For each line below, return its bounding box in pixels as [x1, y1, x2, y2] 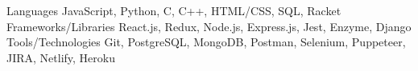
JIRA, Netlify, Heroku [6, 49, 116, 65]
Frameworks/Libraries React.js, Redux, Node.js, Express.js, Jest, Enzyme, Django [6, 18, 412, 34]
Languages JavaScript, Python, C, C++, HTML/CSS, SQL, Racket [6, 2, 341, 18]
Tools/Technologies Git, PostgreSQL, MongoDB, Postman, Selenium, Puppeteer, [6, 34, 406, 50]
